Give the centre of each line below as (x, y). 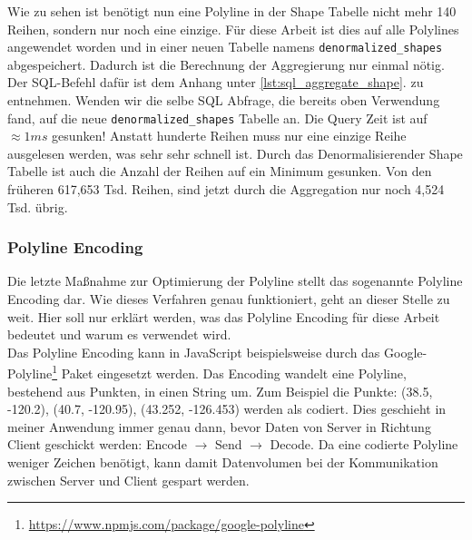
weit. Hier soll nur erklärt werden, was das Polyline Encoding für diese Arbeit (224, 316)
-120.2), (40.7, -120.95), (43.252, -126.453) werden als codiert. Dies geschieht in (227, 409)
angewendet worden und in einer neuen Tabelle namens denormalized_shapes (225, 47)
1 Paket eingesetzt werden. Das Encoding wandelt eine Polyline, (229, 372)
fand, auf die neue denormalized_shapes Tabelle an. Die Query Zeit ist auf (217, 118)
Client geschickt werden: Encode (97, 444)
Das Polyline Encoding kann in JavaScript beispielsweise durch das (194, 352)
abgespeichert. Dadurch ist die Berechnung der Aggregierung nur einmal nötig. (226, 64)
